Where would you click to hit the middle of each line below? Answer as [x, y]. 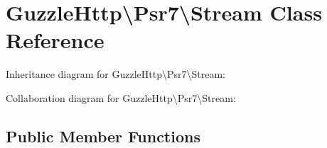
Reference [55, 40]
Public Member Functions [103, 136]
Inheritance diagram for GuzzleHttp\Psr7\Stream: [116, 74]
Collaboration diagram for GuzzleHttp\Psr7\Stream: [121, 97]
